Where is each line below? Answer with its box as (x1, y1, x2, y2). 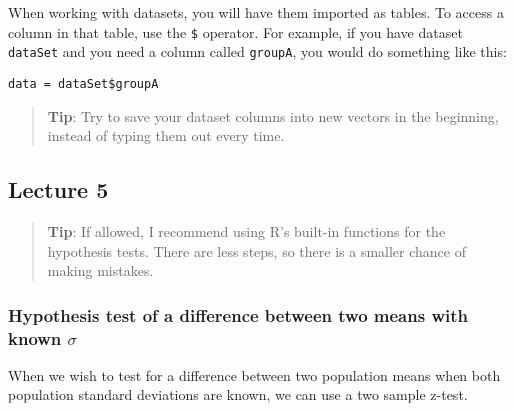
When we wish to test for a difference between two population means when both (8, 364, 501, 385)
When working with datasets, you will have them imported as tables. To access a (8, 2, 504, 22)
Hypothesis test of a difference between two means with (8, 302, 468, 327)
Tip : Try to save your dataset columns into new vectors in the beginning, (47, 105, 499, 126)
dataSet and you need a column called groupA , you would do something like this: (8, 41, 507, 62)
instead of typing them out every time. (47, 125, 285, 146)
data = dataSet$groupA (8, 76, 159, 91)
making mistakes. (47, 260, 154, 281)
